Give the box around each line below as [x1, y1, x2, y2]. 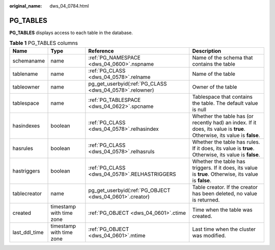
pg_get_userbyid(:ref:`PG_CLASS [88, 80, 168, 87]
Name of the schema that [192, 54, 253, 61]
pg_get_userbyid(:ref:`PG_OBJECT [88, 186, 171, 193]
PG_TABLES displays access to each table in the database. [9, 30, 133, 36]
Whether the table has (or [192, 113, 254, 120]
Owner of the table [192, 83, 237, 90]
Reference [88, 47, 114, 54]
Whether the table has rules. [192, 138, 260, 145]
